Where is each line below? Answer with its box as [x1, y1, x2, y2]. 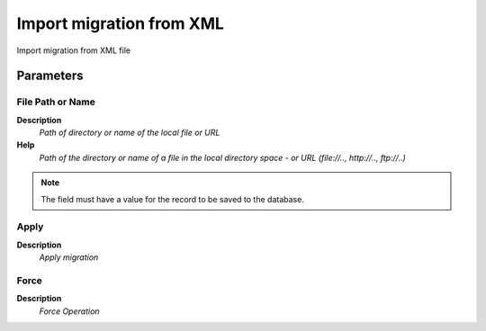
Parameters [16, 68, 84, 84]
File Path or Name [16, 95, 96, 108]
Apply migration [39, 252, 99, 263]
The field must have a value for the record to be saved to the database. [40, 193, 305, 204]
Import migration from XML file [16, 45, 130, 56]
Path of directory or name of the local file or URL [39, 127, 220, 139]
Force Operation [39, 306, 100, 317]
